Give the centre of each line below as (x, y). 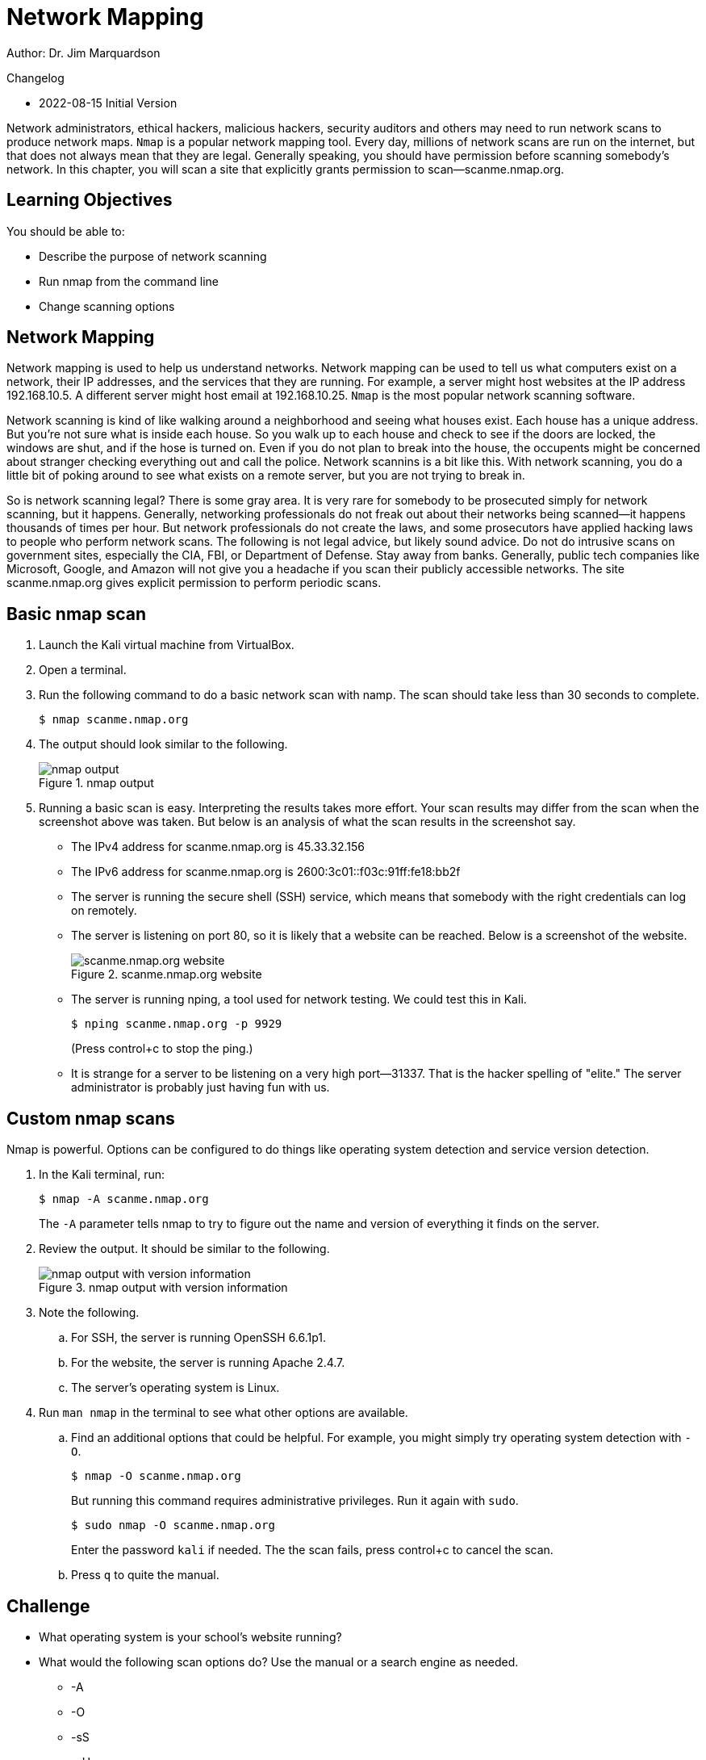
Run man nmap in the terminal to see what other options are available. (223, 1413)
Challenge (48, 1606)
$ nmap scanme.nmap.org (114, 720)
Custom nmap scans (91, 1118)
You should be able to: (66, 231)
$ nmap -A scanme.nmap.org (124, 1199)
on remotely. (104, 911)
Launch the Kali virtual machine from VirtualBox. (167, 645)
